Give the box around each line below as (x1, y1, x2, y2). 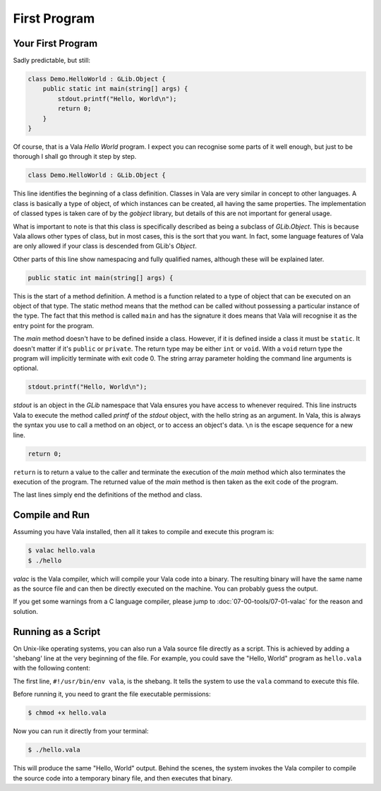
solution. (13, 607, 39, 615)
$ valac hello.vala (28, 547, 95, 555)
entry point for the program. (13, 321, 95, 330)
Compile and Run (13, 509, 90, 521)
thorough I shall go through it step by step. (13, 152, 137, 161)
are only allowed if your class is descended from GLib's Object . (13, 242, 197, 250)
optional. (13, 364, 39, 373)
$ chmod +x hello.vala (28, 709, 107, 717)
